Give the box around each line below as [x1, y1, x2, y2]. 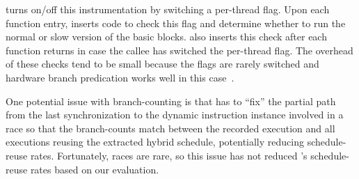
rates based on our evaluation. [30, 162, 159, 176]
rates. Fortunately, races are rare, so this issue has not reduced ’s [30, 148, 308, 162]
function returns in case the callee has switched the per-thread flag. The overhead [6, 42, 353, 57]
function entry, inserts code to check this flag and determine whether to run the [6, 15, 346, 30]
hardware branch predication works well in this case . [6, 70, 234, 84]
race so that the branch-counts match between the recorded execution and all [6, 120, 335, 135]
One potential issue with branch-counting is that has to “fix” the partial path [6, 93, 336, 108]
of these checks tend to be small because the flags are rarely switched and [6, 56, 319, 71]
